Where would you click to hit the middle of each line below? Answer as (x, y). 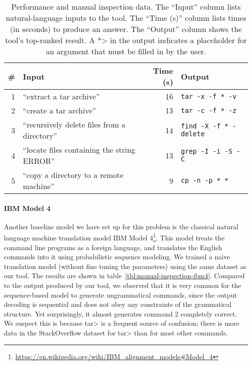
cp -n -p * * (205, 180)
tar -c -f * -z (209, 110)
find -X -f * (205, 126)
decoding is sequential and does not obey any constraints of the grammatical (118, 304)
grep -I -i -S (207, 151)
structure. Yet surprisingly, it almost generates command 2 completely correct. (120, 313)
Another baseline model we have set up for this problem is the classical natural (121, 226)
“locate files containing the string (79, 150)
